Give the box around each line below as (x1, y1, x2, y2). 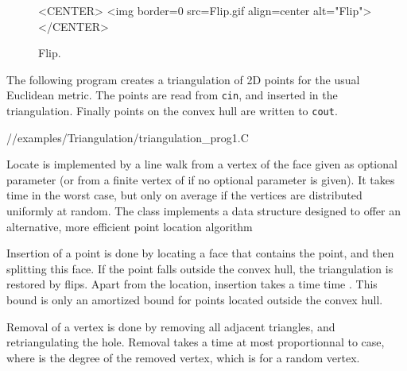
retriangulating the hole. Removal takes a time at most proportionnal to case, (6, 334, 385, 350)
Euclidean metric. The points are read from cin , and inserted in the (6, 87, 338, 103)
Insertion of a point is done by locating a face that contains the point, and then (6, 245, 394, 261)
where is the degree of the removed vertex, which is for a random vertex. (6, 349, 360, 365)
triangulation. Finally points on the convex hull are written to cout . (6, 102, 338, 119)
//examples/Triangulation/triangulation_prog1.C (6, 129, 249, 145)
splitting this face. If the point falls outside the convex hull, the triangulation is (6, 260, 393, 276)
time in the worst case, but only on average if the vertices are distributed (6, 187, 362, 203)
